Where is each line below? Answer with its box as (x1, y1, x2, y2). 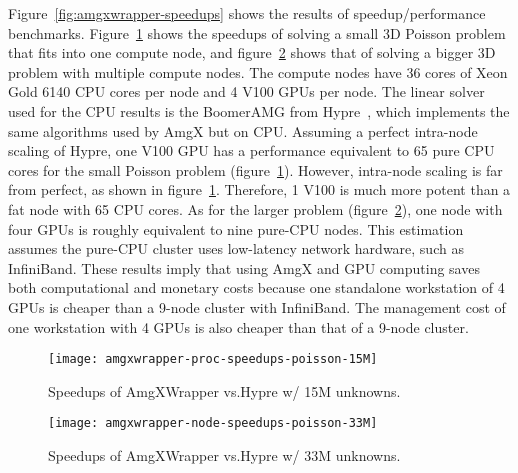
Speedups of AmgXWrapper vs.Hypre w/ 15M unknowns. (48, 380, 401, 401)
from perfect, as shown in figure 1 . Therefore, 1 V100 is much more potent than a (8, 179, 511, 200)
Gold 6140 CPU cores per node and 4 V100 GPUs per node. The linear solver (8, 81, 485, 102)
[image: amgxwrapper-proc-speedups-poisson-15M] (48, 352, 378, 367)
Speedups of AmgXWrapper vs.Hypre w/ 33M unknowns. (48, 445, 401, 465)
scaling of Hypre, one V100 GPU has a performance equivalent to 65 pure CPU (8, 140, 495, 161)
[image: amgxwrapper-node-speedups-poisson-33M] (48, 416, 378, 431)
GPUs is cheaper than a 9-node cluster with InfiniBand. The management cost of (8, 296, 506, 317)
